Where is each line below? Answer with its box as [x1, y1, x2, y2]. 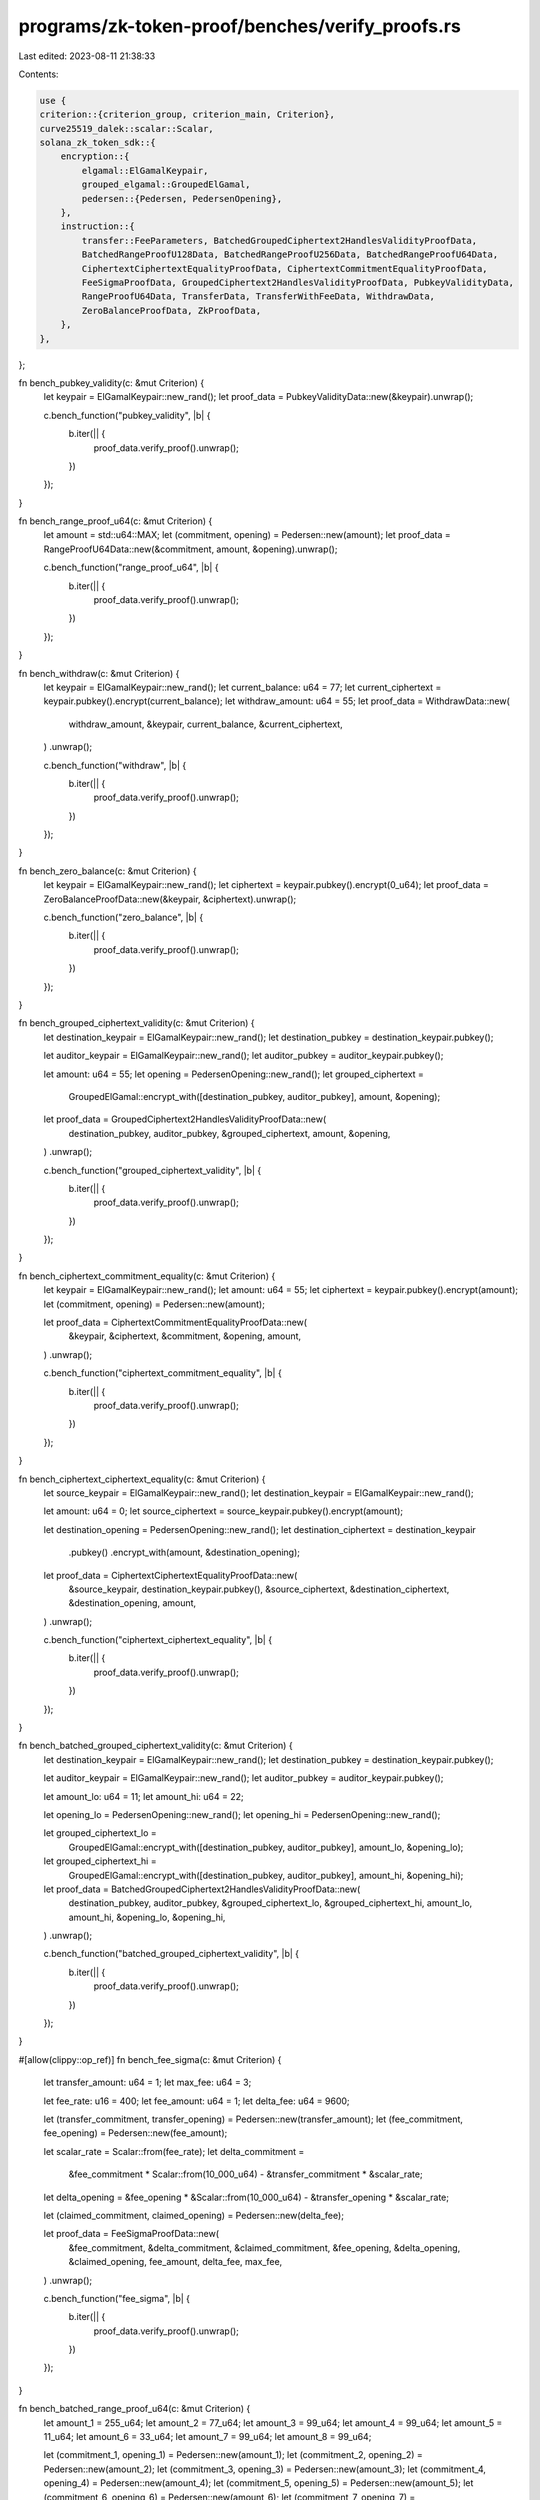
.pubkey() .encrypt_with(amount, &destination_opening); [68, 1546, 300, 1559]
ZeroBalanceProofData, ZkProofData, [81, 305, 262, 316]
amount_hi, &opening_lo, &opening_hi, [68, 1911, 226, 1923]
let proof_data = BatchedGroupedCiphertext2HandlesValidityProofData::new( [43, 1883, 361, 1895]
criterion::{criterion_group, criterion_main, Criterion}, [39, 109, 335, 120]
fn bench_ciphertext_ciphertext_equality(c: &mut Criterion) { [18, 1473, 266, 1485]
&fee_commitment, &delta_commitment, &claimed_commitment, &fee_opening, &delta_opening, [68, 2241, 461, 2254]
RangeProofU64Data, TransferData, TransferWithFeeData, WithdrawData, [81, 291, 435, 302]
